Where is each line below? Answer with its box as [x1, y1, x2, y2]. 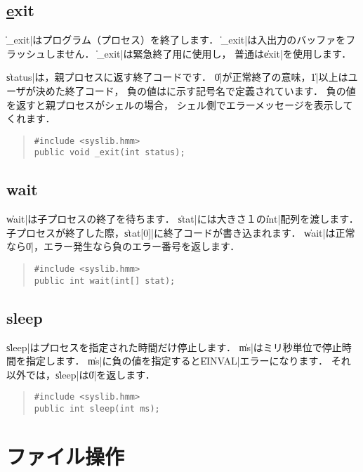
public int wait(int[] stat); [34, 275, 176, 286]
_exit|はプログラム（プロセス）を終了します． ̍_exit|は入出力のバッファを [6, 32, 346, 47]
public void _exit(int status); [34, 147, 185, 158]
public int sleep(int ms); [34, 404, 160, 414]
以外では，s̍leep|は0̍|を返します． [6, 367, 155, 381]
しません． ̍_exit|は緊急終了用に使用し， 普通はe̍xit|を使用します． [45, 46, 352, 60]
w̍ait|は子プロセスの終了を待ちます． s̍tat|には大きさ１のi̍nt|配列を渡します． [6, 211, 359, 226]
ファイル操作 [6, 441, 125, 470]
